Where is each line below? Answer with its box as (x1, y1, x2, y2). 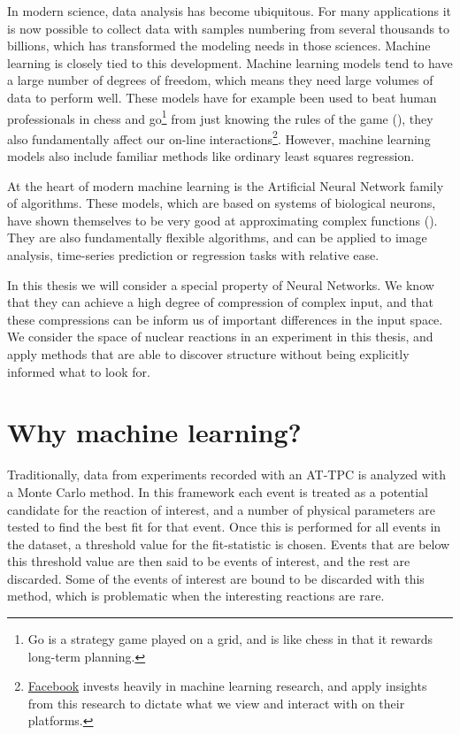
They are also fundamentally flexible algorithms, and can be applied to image (7, 228, 427, 247)
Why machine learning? (7, 414, 302, 450)
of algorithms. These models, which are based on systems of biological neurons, (7, 194, 436, 212)
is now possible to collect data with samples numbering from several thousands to (7, 19, 450, 37)
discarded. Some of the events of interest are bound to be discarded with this (7, 569, 425, 587)
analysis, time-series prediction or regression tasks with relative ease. (7, 246, 379, 264)
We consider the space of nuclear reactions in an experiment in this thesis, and (7, 327, 433, 346)
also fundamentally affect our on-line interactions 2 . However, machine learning (7, 126, 431, 148)
